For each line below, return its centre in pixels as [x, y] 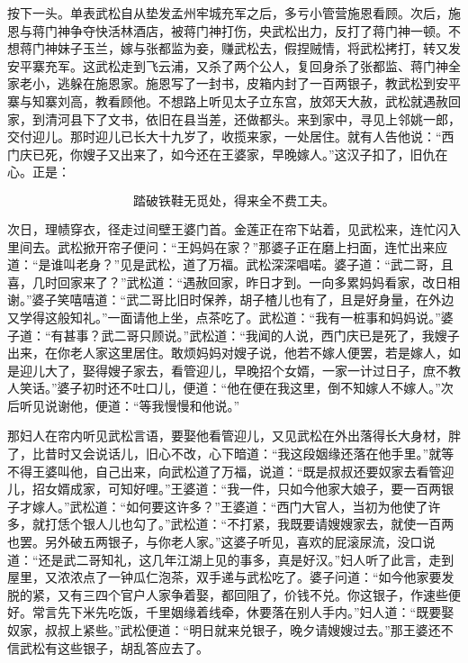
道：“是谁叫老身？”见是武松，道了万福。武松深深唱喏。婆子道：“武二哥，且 [230, 264]
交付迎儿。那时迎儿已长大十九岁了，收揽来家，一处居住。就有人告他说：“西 [231, 136]
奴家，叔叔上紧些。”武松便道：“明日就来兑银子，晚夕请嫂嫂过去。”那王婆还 [224, 630]
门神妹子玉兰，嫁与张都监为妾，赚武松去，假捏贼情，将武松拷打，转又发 [246, 48]
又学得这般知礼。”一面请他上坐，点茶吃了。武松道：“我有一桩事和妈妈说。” [224, 317]
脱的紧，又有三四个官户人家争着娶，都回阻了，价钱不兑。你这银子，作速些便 [234, 594]
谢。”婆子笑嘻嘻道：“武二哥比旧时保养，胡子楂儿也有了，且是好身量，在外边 [231, 300]
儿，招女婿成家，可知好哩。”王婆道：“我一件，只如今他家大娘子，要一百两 [225, 489]
